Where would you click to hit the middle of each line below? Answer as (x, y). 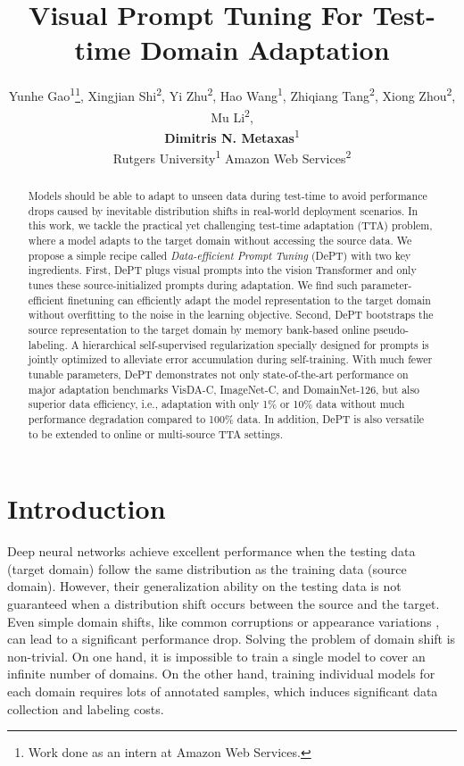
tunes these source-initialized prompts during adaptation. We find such (193, 285)
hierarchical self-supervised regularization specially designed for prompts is (256, 344)
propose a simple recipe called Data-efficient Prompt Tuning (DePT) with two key (220, 255)
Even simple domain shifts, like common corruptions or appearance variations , (224, 621)
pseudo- (391, 330)
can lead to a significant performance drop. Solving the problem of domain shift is (232, 639)
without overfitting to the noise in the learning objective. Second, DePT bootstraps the (231, 315)
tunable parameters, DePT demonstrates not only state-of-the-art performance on (218, 374)
